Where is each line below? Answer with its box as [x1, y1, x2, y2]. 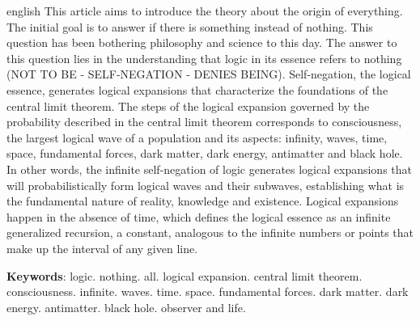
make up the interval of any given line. [6, 239, 198, 256]
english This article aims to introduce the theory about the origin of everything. [6, 2, 403, 19]
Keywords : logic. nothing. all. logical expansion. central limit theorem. [6, 267, 363, 284]
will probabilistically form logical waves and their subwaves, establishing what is [6, 176, 405, 193]
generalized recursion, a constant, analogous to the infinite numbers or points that [6, 224, 414, 241]
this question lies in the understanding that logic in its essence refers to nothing [6, 49, 402, 66]
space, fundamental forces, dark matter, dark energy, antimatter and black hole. [6, 145, 403, 162]
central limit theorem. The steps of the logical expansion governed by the [6, 97, 370, 114]
